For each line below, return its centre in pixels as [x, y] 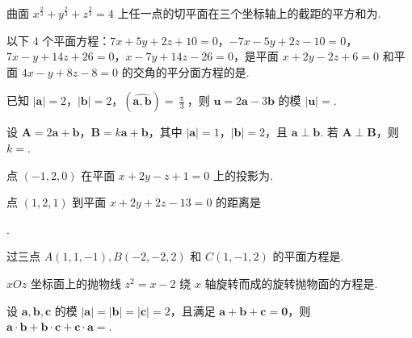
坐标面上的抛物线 [76, 283]
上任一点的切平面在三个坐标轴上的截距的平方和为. [249, 13]
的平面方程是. [308, 256]
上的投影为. [243, 175]
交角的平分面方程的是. [191, 71]
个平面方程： [76, 40]
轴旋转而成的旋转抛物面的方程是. [291, 283]
